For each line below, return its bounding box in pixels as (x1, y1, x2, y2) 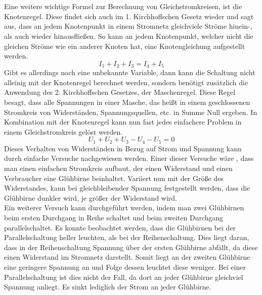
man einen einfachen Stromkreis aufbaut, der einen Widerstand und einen (4, 163, 233, 173)
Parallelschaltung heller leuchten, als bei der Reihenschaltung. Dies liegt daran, (4, 232, 249, 243)
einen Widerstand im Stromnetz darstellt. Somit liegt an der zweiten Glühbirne (4, 252, 250, 262)
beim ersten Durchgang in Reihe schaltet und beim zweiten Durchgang (4, 212, 224, 222)
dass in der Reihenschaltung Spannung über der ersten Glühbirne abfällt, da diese (4, 242, 258, 252)
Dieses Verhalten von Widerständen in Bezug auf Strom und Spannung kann (4, 143, 242, 153)
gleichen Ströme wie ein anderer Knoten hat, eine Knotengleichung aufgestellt (4, 40, 245, 51)
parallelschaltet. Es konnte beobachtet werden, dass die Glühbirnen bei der (4, 222, 236, 232)
